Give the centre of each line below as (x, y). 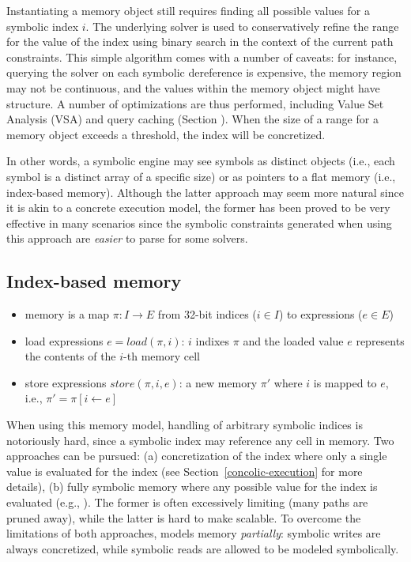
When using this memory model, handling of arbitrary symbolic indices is (185, 425)
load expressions (64, 340)
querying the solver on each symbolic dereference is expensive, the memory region (204, 72)
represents (380, 340)
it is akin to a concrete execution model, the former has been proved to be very (198, 207)
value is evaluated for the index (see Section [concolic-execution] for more (185, 471)
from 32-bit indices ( (207, 314)
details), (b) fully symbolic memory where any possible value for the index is (192, 487)
